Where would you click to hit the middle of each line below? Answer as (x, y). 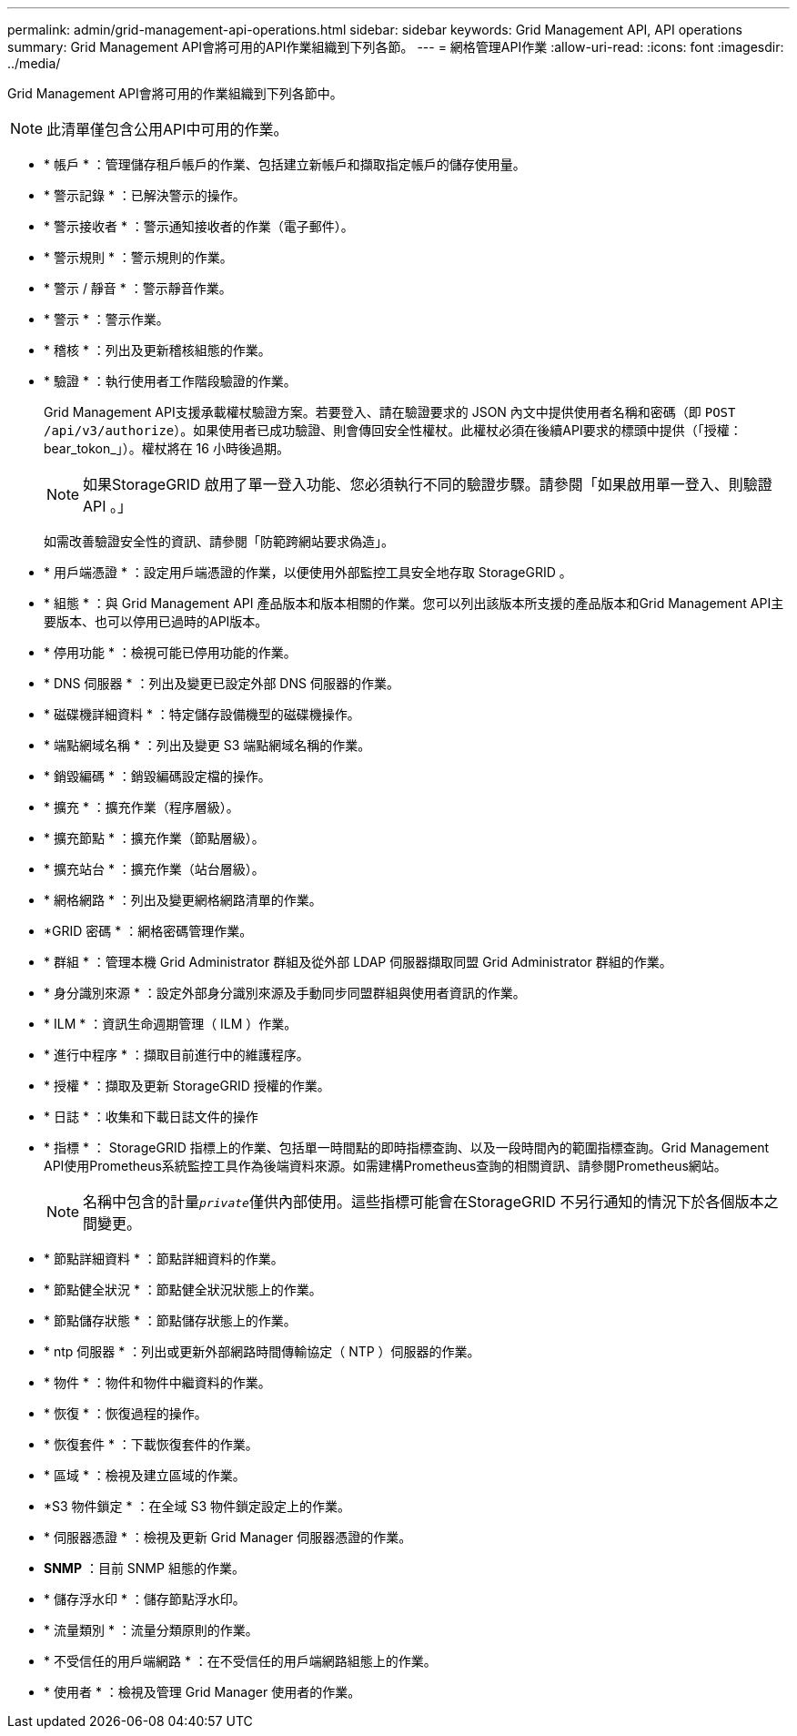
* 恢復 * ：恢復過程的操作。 (126, 1413)
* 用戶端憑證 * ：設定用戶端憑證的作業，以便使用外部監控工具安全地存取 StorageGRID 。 (308, 572)
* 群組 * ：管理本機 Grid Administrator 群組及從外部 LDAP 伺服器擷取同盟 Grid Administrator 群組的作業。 (358, 962)
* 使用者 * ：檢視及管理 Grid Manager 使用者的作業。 (202, 1692)
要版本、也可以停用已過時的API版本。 (156, 621)
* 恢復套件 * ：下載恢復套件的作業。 (151, 1444)
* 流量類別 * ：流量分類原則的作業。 (151, 1630)
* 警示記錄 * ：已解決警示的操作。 (145, 195)
